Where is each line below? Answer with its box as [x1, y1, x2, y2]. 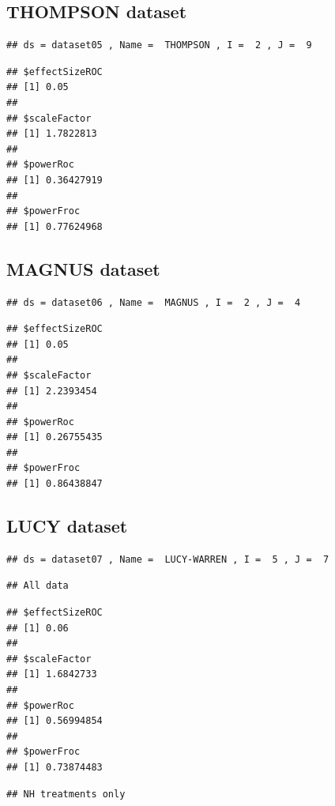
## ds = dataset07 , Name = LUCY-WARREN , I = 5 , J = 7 [6, 553, 329, 565]
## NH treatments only [6, 788, 126, 800]
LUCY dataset [6, 514, 128, 538]
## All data [6, 580, 69, 592]
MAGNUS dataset [6, 256, 160, 281]
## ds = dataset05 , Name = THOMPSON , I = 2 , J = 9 [6, 40, 312, 51]
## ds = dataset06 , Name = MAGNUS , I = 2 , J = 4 [6, 296, 301, 308]
